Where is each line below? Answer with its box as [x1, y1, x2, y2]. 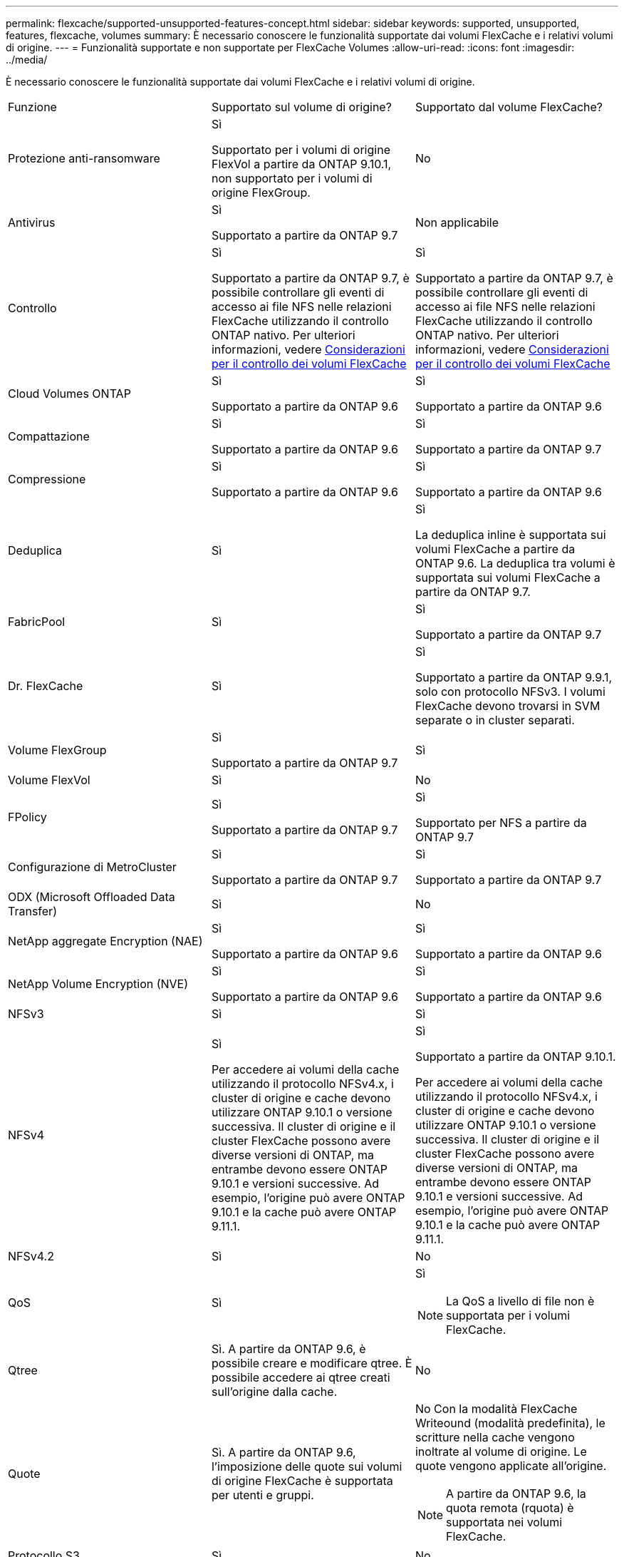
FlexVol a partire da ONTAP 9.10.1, [211, 157, 392, 171]
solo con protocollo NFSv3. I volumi [415, 684, 605, 699]
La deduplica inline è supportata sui [415, 528, 606, 542]
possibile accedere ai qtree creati [211, 1370, 390, 1384]
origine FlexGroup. [211, 185, 311, 200]
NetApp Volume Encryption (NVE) [8, 977, 189, 991]
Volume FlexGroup [8, 743, 107, 757]
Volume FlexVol [8, 773, 90, 787]
